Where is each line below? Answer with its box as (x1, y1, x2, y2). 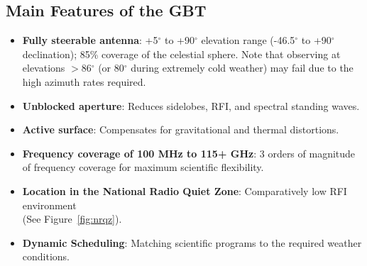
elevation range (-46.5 (201, 33, 295, 48)
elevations (22, 60, 65, 75)
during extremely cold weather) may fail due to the (131, 60, 354, 75)
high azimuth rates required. (22, 74, 146, 89)
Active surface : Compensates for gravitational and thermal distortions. (22, 122, 339, 137)
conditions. (22, 249, 70, 264)
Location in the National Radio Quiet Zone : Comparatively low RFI (22, 183, 347, 198)
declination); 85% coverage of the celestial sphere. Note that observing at (22, 46, 341, 61)
